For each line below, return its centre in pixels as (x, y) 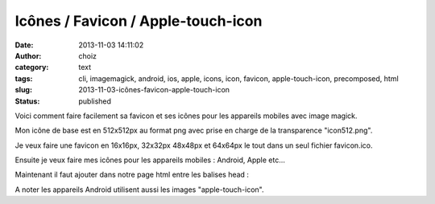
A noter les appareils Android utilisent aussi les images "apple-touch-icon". (140, 190)
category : (32, 67)
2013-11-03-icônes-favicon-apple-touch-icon (154, 90)
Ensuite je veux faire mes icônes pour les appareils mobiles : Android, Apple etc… (150, 160)
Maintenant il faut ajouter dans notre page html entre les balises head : (132, 175)
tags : (24, 78)
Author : (28, 55)
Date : (24, 45)
